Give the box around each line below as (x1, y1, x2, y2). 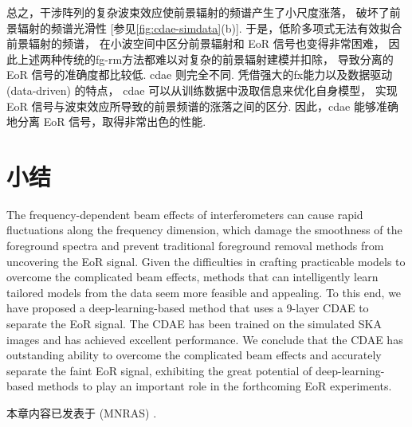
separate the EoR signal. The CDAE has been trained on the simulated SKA (6, 315, 382, 332)
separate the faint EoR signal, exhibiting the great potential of (6, 362, 312, 378)
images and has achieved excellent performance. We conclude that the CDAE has (6, 331, 403, 347)
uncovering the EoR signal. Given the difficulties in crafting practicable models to (6, 253, 406, 269)
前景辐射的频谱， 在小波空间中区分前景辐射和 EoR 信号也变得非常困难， (6, 35, 385, 52)
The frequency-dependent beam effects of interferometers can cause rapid (6, 206, 363, 222)
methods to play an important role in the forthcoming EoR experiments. (37, 378, 392, 394)
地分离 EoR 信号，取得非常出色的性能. (6, 113, 206, 130)
